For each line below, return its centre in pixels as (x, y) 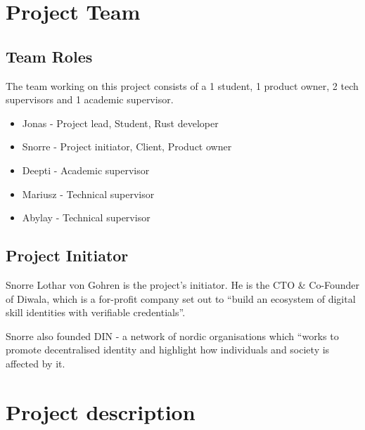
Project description (101, 411)
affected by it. (36, 363)
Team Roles (49, 56)
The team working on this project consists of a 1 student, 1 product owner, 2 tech (182, 85)
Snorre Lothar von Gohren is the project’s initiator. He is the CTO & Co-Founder (183, 284)
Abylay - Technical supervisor (86, 217)
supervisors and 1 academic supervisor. (90, 99)
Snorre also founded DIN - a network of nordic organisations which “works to (172, 335)
